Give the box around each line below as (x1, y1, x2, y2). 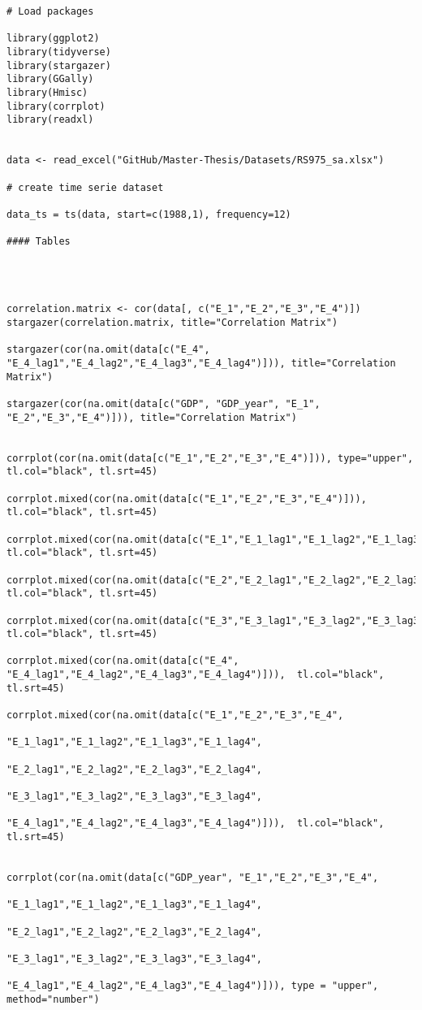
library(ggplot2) (6, 33, 100, 45)
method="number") (6, 993, 100, 1005)
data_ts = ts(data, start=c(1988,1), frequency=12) (6, 208, 291, 220)
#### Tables (6, 236, 71, 248)
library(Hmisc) (6, 86, 88, 98)
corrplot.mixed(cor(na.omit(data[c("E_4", (6, 655, 239, 667)
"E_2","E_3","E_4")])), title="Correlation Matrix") (6, 411, 297, 423)
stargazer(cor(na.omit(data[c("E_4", (6, 344, 210, 356)
